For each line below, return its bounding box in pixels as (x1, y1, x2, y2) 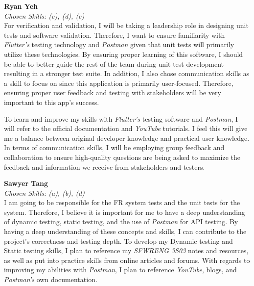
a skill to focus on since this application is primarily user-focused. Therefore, (4, 78, 233, 88)
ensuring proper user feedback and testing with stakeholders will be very (4, 87, 221, 98)
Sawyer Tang (4, 178, 48, 188)
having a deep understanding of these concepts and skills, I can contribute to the (4, 226, 247, 236)
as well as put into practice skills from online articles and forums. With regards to (4, 255, 250, 265)
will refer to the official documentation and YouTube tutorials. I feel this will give (4, 123, 248, 133)
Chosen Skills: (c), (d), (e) (4, 10, 85, 21)
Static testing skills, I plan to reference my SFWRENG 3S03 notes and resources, (4, 245, 249, 256)
